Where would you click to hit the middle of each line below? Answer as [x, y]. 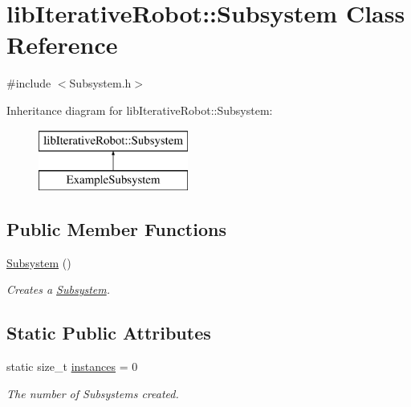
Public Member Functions [116, 229]
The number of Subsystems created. [93, 393]
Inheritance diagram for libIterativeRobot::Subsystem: [140, 110]
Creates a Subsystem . [59, 289]
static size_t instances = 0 [72, 366]
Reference [62, 45]
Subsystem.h [100, 83]
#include [29, 83]
